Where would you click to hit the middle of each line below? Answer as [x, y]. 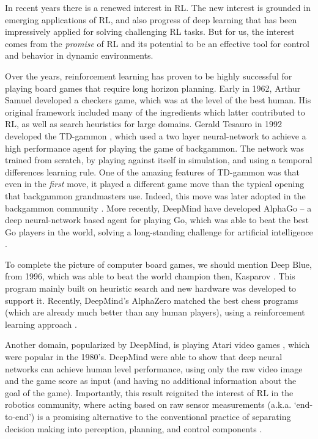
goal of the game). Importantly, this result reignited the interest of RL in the [149, 392]
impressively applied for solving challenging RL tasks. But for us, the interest [150, 31]
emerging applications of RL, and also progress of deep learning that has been [151, 19]
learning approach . [41, 324]
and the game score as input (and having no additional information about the [151, 381]
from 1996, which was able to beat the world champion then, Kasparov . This [150, 276]
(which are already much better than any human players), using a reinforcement [155, 312]
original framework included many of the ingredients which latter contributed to [155, 112]
